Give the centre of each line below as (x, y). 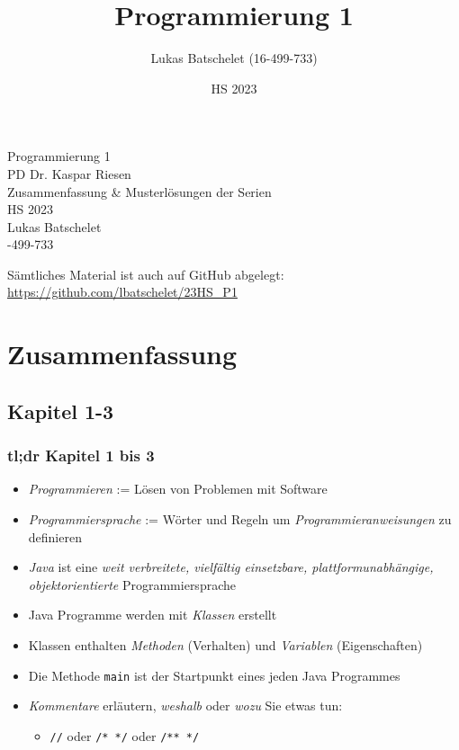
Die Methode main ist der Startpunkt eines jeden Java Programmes (214, 675)
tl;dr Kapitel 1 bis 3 (81, 455)
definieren (55, 536)
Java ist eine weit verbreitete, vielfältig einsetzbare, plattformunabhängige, (231, 567)
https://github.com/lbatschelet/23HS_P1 (122, 292)
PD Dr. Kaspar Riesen (69, 173)
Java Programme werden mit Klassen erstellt (153, 615)
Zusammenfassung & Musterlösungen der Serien (139, 191)
